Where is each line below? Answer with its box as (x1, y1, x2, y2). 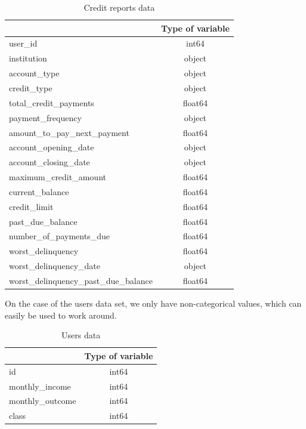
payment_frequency (9, 111, 82, 124)
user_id (9, 37, 38, 50)
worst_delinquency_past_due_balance (9, 274, 153, 286)
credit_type (9, 81, 52, 94)
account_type (9, 67, 60, 79)
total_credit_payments (9, 96, 94, 109)
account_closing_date (9, 156, 90, 168)
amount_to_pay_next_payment (9, 126, 129, 138)
